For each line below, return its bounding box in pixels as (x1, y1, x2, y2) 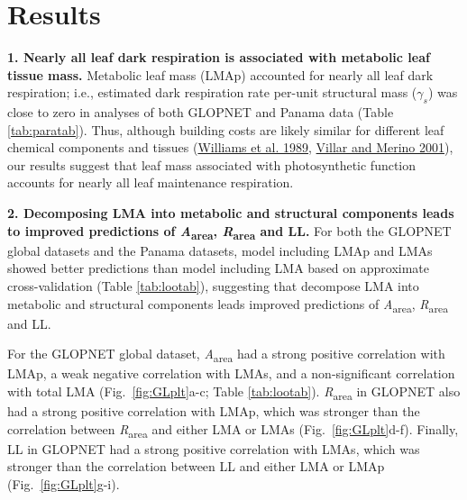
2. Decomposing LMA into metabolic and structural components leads (7, 204, 454, 223)
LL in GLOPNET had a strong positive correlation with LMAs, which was (7, 439, 420, 458)
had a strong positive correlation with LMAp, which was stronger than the (7, 402, 420, 421)
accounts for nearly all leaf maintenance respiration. (7, 173, 294, 192)
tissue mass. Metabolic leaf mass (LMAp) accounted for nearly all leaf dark (7, 65, 434, 84)
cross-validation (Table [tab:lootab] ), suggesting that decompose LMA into (7, 276, 419, 295)
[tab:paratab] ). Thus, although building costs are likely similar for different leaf (7, 120, 444, 139)
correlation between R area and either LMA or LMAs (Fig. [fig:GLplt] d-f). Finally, (7, 419, 459, 441)
